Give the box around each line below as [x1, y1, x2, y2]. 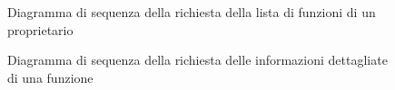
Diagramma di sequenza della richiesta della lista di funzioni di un [7, 3, 376, 21]
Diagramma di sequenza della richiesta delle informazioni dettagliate [7, 50, 388, 69]
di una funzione [7, 67, 94, 86]
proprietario [7, 20, 74, 39]
